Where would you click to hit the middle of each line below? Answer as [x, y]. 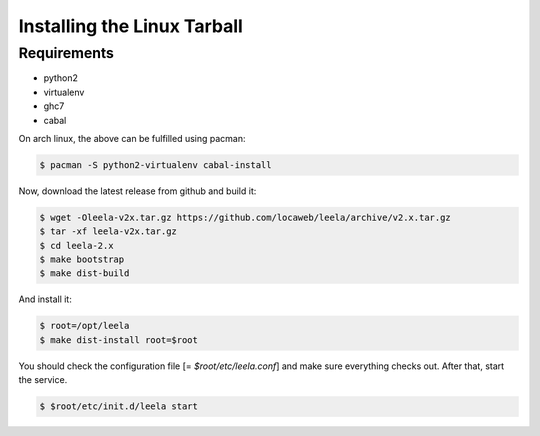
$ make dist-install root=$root [119, 339]
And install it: [45, 299]
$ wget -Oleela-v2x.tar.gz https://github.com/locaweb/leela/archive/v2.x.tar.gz [245, 217]
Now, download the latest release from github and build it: [137, 191]
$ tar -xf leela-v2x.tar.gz [108, 231]
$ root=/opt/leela [84, 326]
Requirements [66, 53]
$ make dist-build [84, 273]
